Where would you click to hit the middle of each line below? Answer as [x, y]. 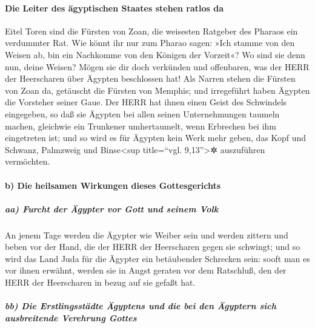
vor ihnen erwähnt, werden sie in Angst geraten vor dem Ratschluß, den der [146, 270]
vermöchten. [28, 161]
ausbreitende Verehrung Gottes [71, 317]
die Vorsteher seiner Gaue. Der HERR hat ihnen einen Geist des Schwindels [146, 102]
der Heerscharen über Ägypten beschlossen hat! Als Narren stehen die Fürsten [150, 78]
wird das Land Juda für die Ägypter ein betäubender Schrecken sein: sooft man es [157, 258]
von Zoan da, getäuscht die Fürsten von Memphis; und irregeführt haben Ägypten [157, 90]
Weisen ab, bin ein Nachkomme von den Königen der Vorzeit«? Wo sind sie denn [155, 54]
